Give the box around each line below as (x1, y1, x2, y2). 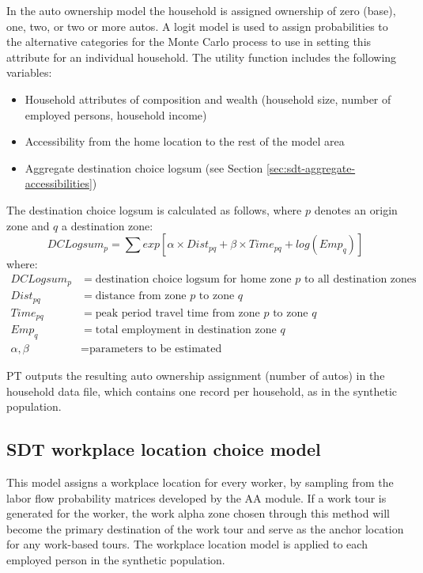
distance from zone (95, 290, 187, 302)
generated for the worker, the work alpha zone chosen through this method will (6, 505, 390, 522)
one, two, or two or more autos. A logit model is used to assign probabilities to (6, 17, 388, 34)
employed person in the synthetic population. (6, 551, 225, 567)
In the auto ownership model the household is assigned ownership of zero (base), (6, 2, 396, 18)
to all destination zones (304, 273, 417, 285)
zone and (6, 217, 50, 233)
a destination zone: (62, 217, 153, 233)
